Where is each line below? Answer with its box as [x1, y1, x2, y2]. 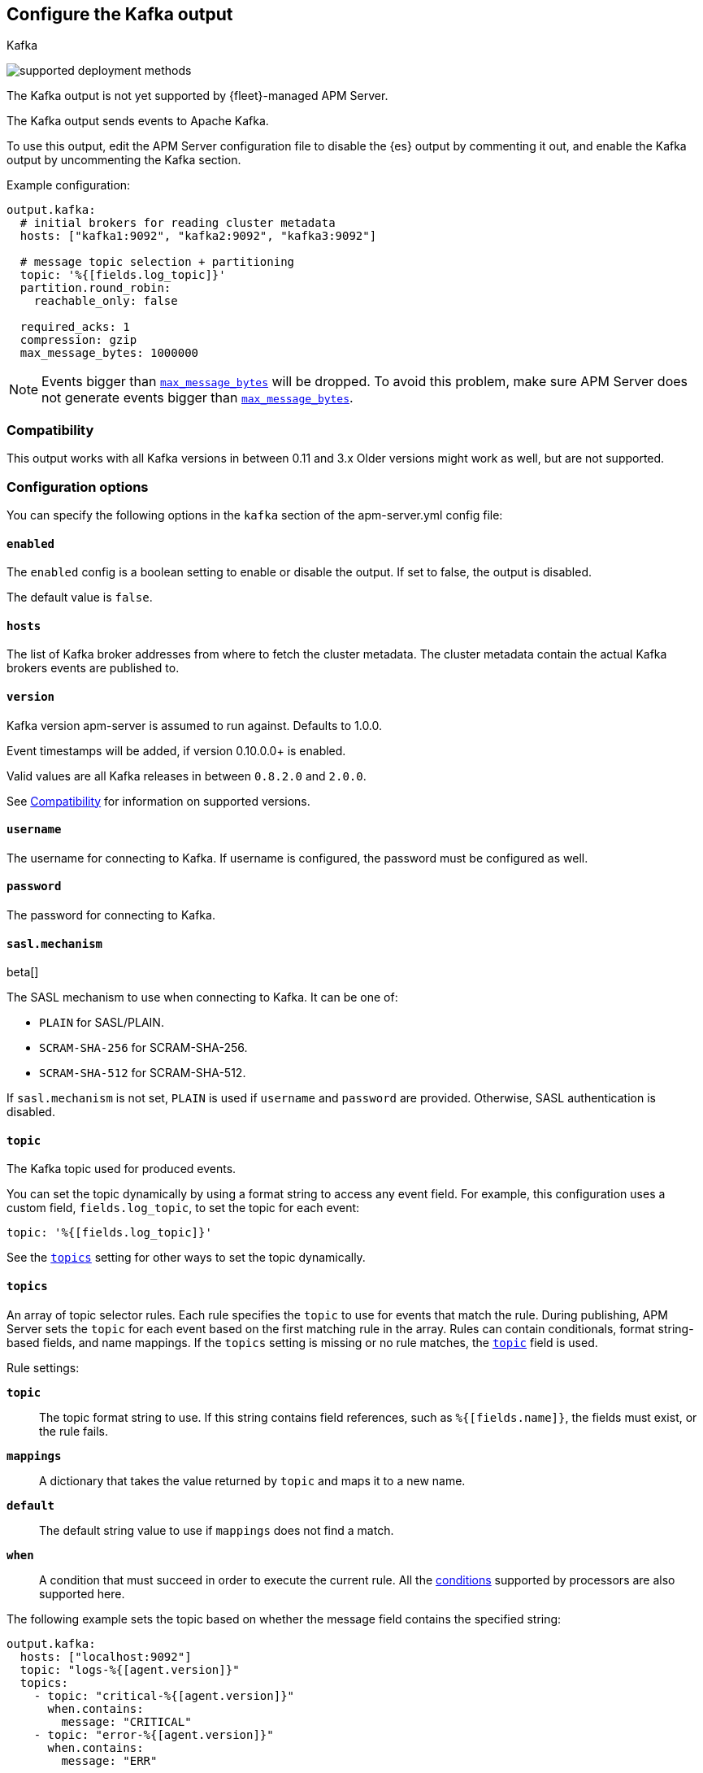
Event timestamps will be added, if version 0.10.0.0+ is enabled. [7, 743, 346, 758]
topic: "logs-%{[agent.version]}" [20, 1662, 240, 1676]
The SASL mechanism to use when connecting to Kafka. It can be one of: [7, 990, 398, 1005]
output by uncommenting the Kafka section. [7, 153, 241, 167]
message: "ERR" [61, 1753, 158, 1767]
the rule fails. [39, 1423, 109, 1438]
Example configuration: [7, 178, 131, 193]
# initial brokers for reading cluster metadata [20, 216, 336, 230]
